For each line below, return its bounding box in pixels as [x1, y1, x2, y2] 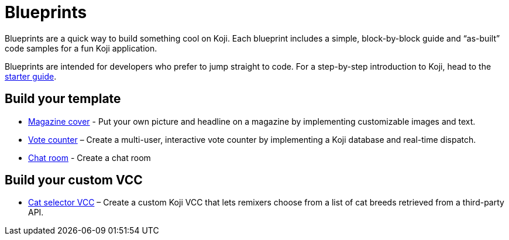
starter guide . [5, 71, 57, 81]
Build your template [5, 91, 121, 107]
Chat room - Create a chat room [28, 152, 151, 163]
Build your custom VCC [5, 173, 143, 188]
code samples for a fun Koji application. [5, 43, 157, 53]
